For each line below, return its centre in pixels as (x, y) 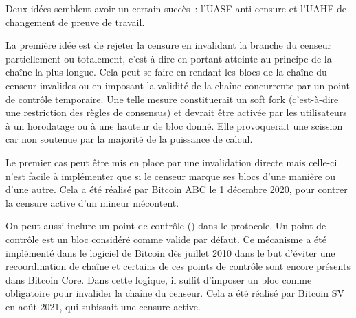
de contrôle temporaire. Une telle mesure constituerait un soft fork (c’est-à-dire (172, 99)
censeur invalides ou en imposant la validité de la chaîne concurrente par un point (178, 85)
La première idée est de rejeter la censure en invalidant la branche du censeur (168, 45)
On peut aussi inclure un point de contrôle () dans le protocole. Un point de (166, 226)
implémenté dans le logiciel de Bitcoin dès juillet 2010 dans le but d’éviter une (170, 252)
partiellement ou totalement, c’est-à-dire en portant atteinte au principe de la (169, 58)
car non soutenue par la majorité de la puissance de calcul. (129, 139)
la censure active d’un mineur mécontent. (92, 202)
